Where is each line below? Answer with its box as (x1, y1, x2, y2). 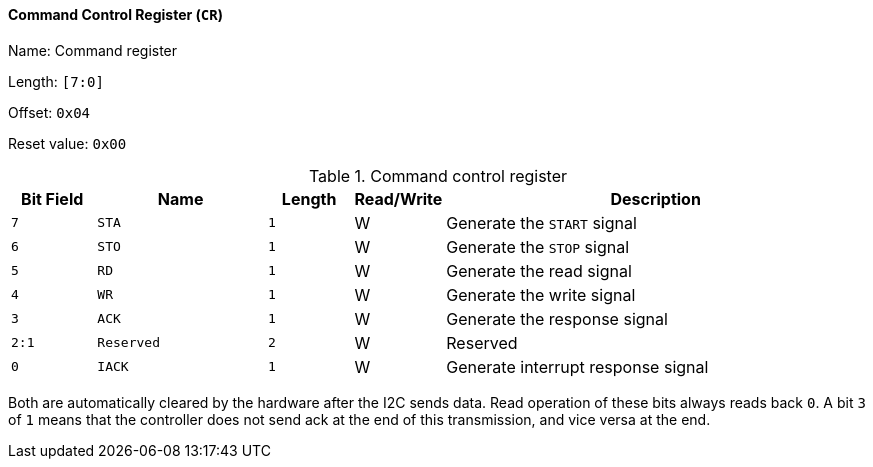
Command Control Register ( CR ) (8, 6, 223, 23)
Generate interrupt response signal (446, 356, 709, 377)
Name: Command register (8, 41, 178, 59)
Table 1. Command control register (308, 165, 568, 186)
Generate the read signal (446, 260, 632, 281)
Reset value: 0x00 (8, 134, 127, 152)
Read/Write (354, 188, 443, 209)
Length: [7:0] (8, 72, 104, 90)
